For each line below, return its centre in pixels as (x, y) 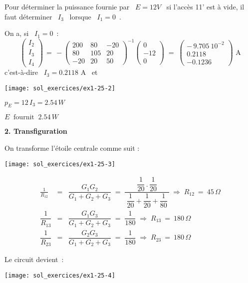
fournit (24, 118)
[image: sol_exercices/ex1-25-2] (60, 88)
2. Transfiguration (36, 131)
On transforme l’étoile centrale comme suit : (72, 147)
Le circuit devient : (34, 259)
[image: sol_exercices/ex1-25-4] (60, 275)
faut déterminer (28, 16)
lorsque (80, 16)
